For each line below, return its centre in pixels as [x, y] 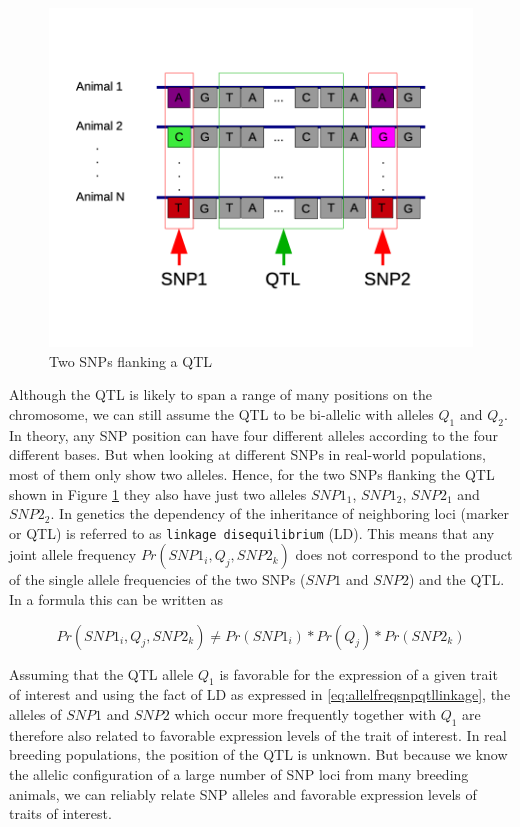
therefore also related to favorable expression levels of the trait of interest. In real [258, 734]
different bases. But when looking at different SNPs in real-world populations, [247, 454]
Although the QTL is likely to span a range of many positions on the [220, 394]
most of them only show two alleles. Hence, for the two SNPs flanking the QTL [252, 473]
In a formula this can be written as [116, 598]
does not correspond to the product [404, 554]
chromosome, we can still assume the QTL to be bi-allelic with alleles [221, 413]
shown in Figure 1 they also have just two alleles [158, 493]
